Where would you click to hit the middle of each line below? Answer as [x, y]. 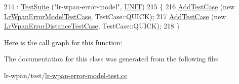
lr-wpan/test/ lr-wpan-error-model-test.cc [66, 75]
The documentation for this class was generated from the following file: [111, 59]
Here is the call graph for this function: [63, 42]
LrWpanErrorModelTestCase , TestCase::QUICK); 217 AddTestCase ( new [115, 16]
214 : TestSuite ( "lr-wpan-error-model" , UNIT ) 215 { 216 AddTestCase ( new [119, 6]
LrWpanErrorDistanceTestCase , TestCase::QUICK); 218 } [92, 26]
